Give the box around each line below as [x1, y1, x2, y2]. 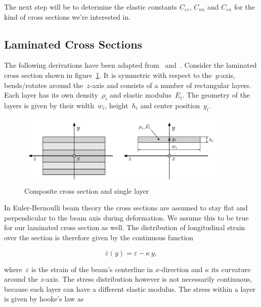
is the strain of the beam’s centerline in [31, 264, 153, 274]
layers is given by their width [4, 100, 94, 110]
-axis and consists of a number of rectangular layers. [90, 79, 251, 90]
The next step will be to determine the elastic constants [4, 2, 178, 12]
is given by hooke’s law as [4, 293, 84, 304]
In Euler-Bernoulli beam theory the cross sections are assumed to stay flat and [4, 202, 248, 213]
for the [234, 2, 255, 12]
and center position [140, 100, 200, 110]
